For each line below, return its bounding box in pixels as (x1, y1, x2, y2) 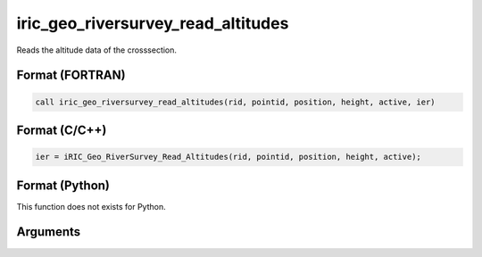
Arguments (16, 224, 81, 240)
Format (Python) (16, 178, 111, 193)
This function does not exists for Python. (16, 201, 166, 211)
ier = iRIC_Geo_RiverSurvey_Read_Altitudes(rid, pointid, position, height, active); (35, 152, 421, 162)
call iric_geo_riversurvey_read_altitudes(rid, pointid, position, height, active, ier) (35, 96, 436, 107)
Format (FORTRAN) (16, 68, 126, 83)
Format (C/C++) (16, 122, 107, 137)
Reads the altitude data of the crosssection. (16, 45, 178, 55)
